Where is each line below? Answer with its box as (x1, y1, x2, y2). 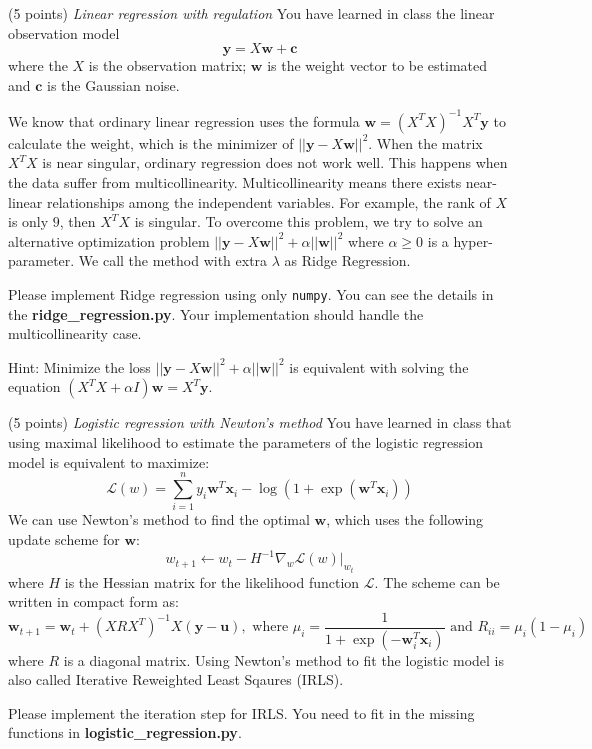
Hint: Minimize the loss (8, 356, 151, 377)
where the (8, 55, 68, 76)
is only (8, 211, 49, 232)
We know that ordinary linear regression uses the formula (8, 110, 360, 131)
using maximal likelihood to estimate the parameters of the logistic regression (8, 432, 484, 453)
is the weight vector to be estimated (267, 55, 488, 76)
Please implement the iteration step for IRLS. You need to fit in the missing (8, 702, 475, 723)
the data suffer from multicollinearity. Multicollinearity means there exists (8, 172, 462, 193)
